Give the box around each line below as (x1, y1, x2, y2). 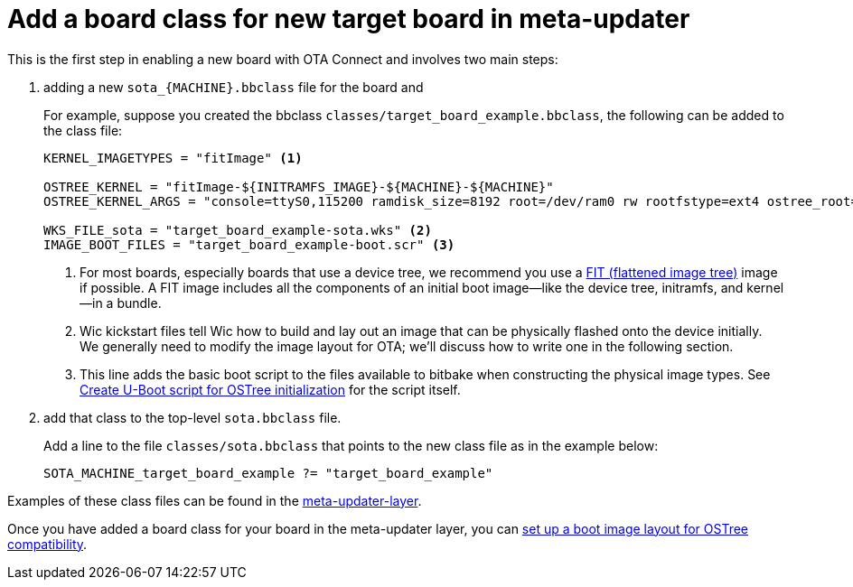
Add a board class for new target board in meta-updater (7, 4, 690, 34)
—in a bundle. (80, 294, 162, 311)
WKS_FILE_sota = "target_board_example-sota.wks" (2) (43, 222, 432, 238)
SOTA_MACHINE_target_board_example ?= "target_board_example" (43, 465, 493, 480)
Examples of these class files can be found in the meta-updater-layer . (7, 492, 422, 508)
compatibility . (7, 536, 88, 552)
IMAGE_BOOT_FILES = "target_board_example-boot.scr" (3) (43, 237, 455, 252)
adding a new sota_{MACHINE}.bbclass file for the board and (43, 79, 424, 95)
